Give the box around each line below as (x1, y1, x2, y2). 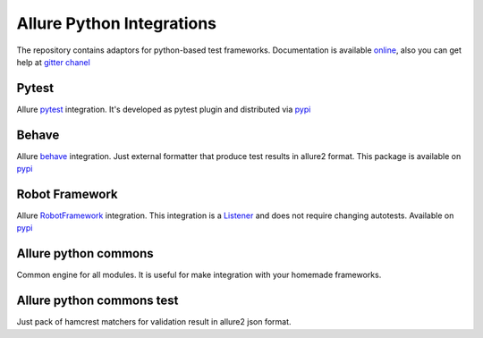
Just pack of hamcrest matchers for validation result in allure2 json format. (16, 317, 292, 327)
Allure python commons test (16, 293, 179, 308)
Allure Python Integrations (16, 13, 217, 33)
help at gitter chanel (16, 56, 91, 67)
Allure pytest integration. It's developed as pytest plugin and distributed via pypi (16, 104, 311, 114)
